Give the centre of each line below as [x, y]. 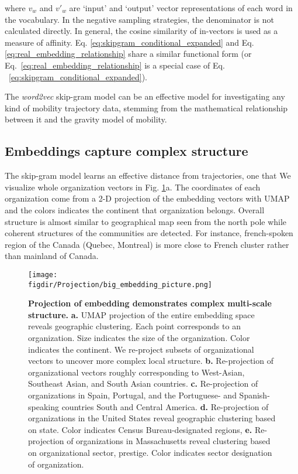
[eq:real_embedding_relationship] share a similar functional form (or [128, 54]
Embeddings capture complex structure [127, 151]
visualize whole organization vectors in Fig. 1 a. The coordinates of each [133, 187]
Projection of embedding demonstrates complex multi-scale [150, 303]
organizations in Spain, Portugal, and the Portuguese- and [132, 395]
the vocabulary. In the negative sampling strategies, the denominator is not [139, 19]
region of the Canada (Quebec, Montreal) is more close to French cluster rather [147, 244]
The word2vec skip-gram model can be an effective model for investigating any [145, 96]
